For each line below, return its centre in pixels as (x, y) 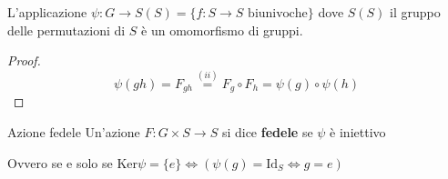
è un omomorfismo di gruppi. (222, 30)
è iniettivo (358, 132)
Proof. (24, 60)
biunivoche (278, 14)
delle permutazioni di (66, 30)
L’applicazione (47, 12)
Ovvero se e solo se (60, 162)
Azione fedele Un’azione (74, 132)
